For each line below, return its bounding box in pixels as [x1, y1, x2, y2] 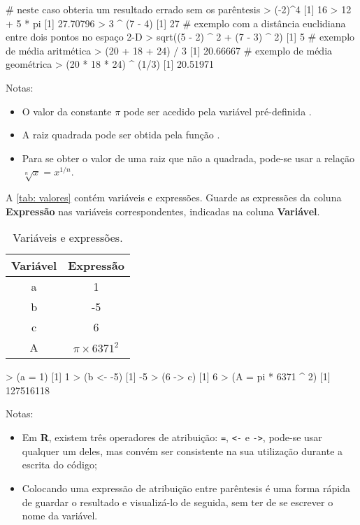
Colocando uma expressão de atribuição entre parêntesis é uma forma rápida [22, 480, 350, 495]
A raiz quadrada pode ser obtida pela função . [22, 127, 220, 142]
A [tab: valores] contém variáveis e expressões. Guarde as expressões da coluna [6, 190, 342, 205]
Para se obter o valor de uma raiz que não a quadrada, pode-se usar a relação [22, 150, 354, 165]
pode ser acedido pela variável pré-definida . [123, 103, 312, 118]
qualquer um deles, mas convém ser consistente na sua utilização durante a [22, 443, 343, 458]
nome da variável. [22, 508, 98, 523]
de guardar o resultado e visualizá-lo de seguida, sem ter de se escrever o [22, 494, 333, 509]
